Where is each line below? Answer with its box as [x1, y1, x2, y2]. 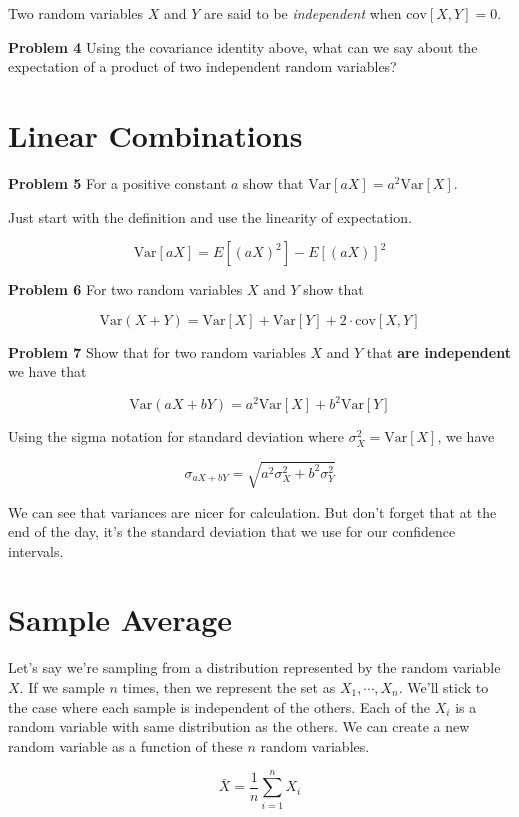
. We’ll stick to [398, 677, 489, 698]
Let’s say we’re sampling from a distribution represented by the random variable [8, 657, 501, 678]
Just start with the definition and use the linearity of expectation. [8, 206, 412, 227]
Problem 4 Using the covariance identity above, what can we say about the [8, 36, 478, 57]
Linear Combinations [8, 114, 303, 155]
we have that [8, 361, 87, 382]
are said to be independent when [204, 3, 402, 23]
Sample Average [8, 599, 233, 640]
